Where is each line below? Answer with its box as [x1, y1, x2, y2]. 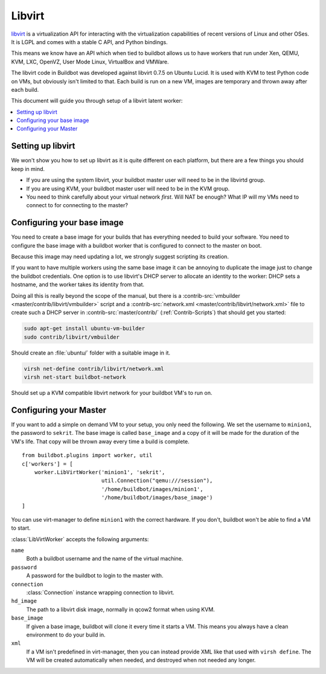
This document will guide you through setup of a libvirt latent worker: [11, 97, 183, 104]
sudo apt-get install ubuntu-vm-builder [24, 325, 145, 332]
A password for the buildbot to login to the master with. [26, 572, 164, 579]
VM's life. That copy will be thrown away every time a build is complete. [11, 438, 190, 445]
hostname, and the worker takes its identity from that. [11, 281, 145, 288]
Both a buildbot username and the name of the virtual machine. [26, 555, 184, 562]
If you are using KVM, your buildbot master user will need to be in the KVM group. [26, 185, 230, 192]
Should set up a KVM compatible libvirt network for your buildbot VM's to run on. [11, 390, 213, 397]
